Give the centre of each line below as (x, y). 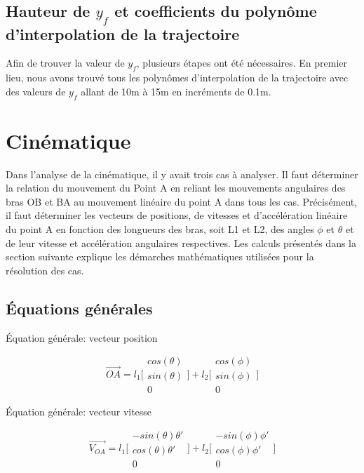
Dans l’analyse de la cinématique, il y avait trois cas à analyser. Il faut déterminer (182, 174)
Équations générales (79, 308)
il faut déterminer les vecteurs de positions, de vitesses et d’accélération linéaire (177, 215)
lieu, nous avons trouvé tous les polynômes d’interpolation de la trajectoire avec (177, 78)
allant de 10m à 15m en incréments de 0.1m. (176, 91)
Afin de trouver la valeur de (65, 63)
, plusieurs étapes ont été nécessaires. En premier (242, 63)
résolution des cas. (45, 270)
